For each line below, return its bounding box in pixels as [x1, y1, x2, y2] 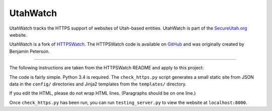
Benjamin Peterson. [9, 48, 50, 54]
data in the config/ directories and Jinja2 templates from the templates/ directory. [9, 81, 187, 87]
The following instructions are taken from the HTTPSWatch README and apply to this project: [9, 65, 204, 71]
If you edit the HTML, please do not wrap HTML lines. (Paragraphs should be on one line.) [9, 90, 196, 96]
